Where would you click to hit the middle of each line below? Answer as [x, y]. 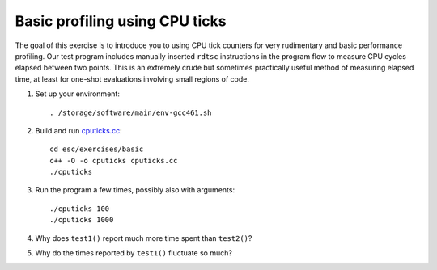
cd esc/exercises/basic [97, 149]
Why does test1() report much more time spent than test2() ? [144, 238]
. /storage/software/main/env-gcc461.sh [131, 112]
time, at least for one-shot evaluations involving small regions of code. [132, 79]
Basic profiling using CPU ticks [121, 21]
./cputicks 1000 [82, 220]
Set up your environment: [78, 94]
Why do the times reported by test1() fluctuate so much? [134, 253]
